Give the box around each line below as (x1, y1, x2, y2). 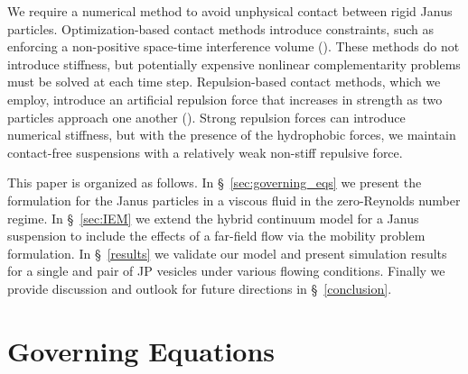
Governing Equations (7, 332, 276, 369)
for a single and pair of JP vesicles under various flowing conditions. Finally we (7, 261, 445, 280)
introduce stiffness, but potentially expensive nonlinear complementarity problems (7, 54, 461, 73)
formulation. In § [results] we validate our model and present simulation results (7, 243, 447, 262)
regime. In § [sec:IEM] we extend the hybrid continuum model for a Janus (7, 208, 419, 227)
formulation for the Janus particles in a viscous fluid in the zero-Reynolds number (7, 190, 461, 209)
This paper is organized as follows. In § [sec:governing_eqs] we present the (7, 173, 422, 192)
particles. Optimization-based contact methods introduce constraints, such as (7, 19, 434, 38)
